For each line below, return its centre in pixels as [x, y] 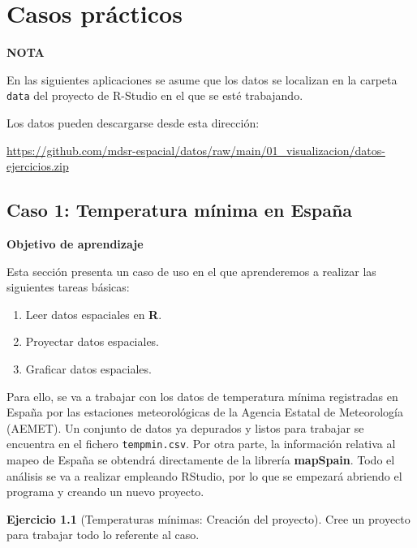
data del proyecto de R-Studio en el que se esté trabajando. [155, 95]
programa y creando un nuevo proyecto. [105, 492]
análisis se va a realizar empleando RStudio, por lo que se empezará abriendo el [204, 475]
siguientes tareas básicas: [68, 287]
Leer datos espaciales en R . [94, 314]
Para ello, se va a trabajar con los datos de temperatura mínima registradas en [202, 396]
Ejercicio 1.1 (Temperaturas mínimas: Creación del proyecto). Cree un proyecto [208, 518]
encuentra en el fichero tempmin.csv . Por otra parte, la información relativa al [201, 444]
